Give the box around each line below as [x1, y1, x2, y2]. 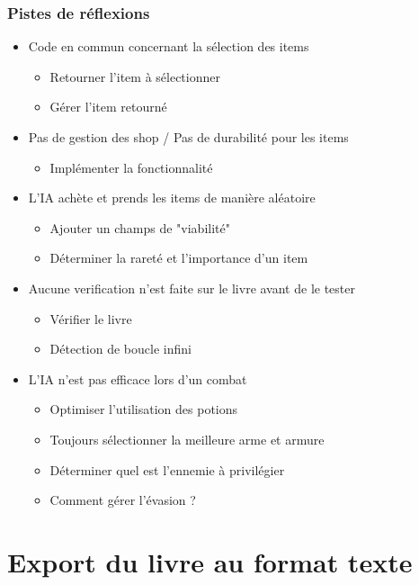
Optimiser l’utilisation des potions [49, 400, 238, 418]
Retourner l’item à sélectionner [49, 67, 220, 85]
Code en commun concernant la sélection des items [28, 37, 309, 56]
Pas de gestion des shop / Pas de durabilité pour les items [28, 128, 349, 146]
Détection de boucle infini [49, 339, 192, 358]
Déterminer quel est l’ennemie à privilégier [49, 460, 285, 479]
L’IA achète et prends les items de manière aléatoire [28, 188, 316, 207]
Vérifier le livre [49, 309, 132, 328]
